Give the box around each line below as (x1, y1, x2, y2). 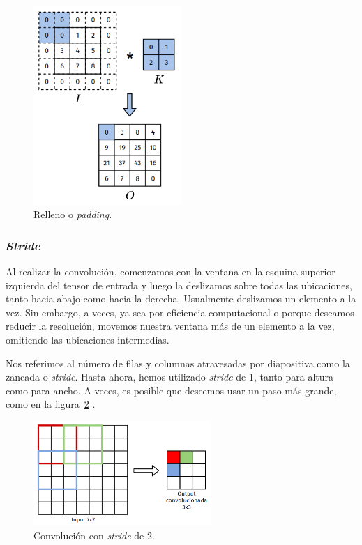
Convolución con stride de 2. (33, 528, 155, 542)
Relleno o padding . (33, 207, 112, 222)
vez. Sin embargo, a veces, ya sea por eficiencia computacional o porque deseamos (6, 305, 354, 319)
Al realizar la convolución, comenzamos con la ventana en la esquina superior (6, 264, 335, 279)
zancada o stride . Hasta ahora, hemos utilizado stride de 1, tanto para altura (6, 369, 333, 384)
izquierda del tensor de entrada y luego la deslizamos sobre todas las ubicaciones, (6, 277, 352, 292)
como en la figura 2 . (6, 397, 96, 411)
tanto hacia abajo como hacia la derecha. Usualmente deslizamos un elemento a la (6, 291, 356, 306)
